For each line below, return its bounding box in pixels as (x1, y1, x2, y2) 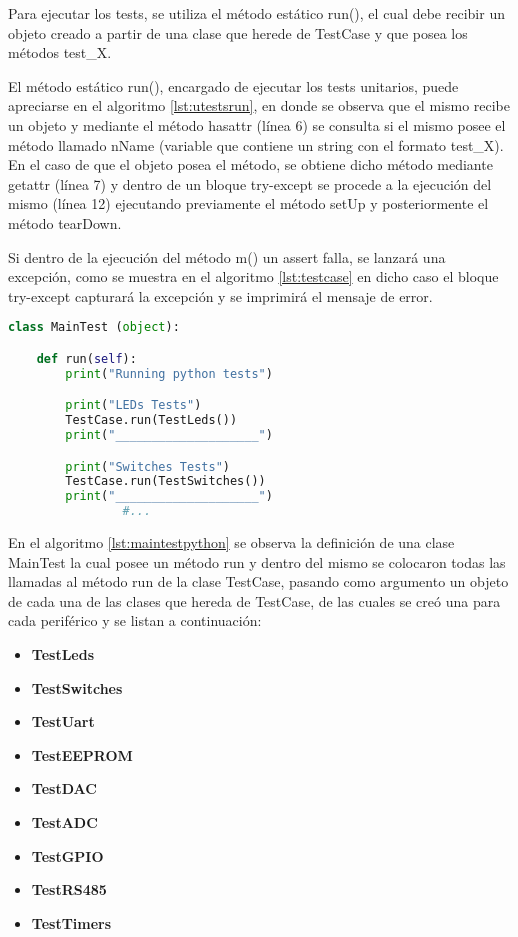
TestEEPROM (31, 744, 133, 765)
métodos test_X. (8, 42, 112, 63)
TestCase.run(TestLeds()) (65, 413, 238, 428)
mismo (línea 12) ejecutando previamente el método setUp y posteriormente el (8, 193, 489, 214)
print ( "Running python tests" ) (65, 366, 273, 381)
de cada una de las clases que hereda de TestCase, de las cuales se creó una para (8, 590, 501, 611)
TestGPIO (31, 845, 104, 866)
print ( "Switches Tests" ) (65, 459, 230, 474)
